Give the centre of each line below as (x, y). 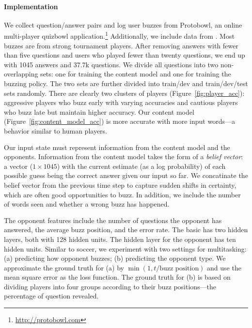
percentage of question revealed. (51, 296)
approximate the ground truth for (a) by (64, 267)
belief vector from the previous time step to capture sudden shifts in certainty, (120, 185)
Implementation (31, 6)
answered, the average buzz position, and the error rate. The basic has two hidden (126, 230)
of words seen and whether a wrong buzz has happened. (87, 204)
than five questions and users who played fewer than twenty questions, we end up (125, 55)
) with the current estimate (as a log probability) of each (141, 166)
